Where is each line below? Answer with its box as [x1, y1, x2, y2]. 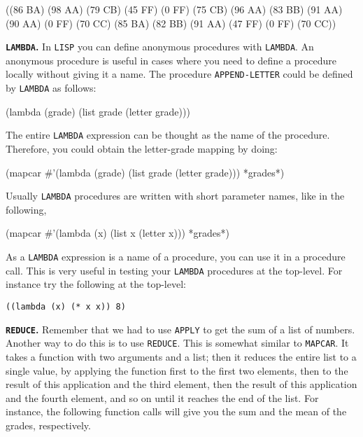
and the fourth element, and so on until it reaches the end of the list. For [6, 390, 319, 405]
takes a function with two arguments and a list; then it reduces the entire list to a [6, 349, 357, 363]
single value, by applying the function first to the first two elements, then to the [6, 363, 348, 377]
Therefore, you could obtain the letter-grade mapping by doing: [6, 141, 278, 155]
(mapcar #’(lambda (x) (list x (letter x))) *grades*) [6, 226, 229, 240]
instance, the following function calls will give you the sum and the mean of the [6, 404, 347, 419]
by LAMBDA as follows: [6, 81, 97, 95]
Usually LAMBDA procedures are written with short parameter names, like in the [6, 188, 345, 203]
